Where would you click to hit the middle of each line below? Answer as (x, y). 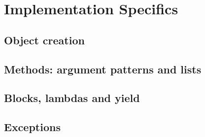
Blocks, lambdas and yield (72, 98)
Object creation (44, 40)
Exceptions (32, 127)
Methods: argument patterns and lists (103, 69)
